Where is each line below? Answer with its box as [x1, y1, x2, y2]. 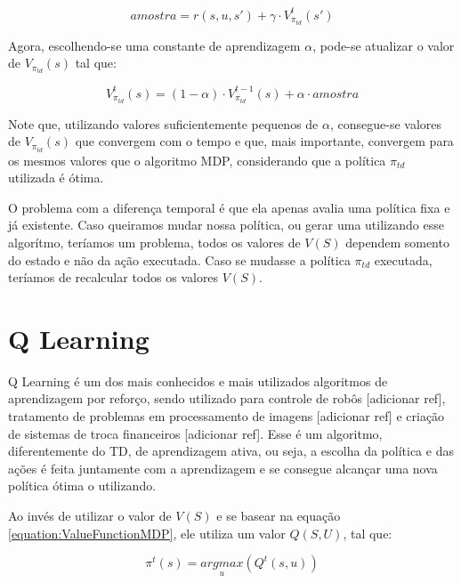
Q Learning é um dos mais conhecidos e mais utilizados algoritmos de [8, 371, 388, 390]
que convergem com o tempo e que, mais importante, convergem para [75, 132, 454, 150]
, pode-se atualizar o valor [312, 36, 455, 54]
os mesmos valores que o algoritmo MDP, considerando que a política [8, 150, 386, 169]
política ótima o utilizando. [8, 476, 157, 495]
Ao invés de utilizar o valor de [8, 506, 172, 524]
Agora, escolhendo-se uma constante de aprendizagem [8, 36, 301, 54]
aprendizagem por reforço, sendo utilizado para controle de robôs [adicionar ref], [8, 389, 446, 408]
